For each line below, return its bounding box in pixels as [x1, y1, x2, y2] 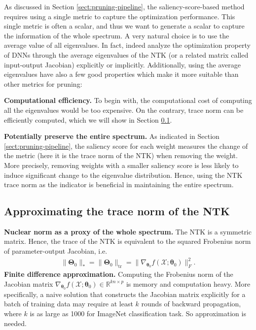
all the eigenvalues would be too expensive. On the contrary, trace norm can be [4, 104, 244, 115]
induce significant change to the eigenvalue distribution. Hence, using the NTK [4, 169, 243, 180]
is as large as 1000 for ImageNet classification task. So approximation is [30, 308, 246, 318]
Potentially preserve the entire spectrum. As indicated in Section [4, 131, 219, 141]
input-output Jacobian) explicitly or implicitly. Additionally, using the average [4, 59, 241, 69]
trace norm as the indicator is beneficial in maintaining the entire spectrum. [4, 179, 234, 190]
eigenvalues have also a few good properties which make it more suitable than [4, 69, 239, 79]
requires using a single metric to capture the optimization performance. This [4, 11, 235, 21]
